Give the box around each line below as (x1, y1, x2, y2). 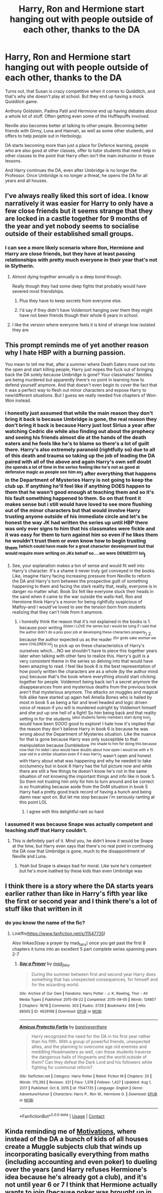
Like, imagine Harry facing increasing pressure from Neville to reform (12, 573, 151, 579)
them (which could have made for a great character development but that (5, 543, 154, 551)
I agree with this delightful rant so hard (26, 809, 104, 814)
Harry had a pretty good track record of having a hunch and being (19, 789, 152, 795)
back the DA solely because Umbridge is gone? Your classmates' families (5, 372, 152, 378)
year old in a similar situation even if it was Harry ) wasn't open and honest (19, 752, 151, 759)
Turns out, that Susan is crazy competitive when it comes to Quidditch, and (5, 88, 155, 94)
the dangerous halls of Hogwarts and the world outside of (31, 1054, 147, 1060)
